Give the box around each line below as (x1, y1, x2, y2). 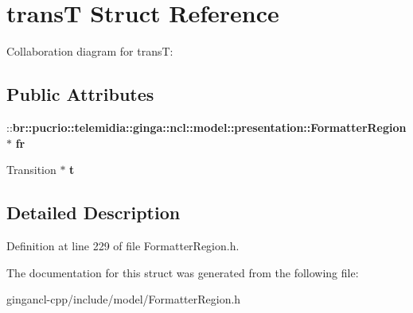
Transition (6, 161, 56, 178)
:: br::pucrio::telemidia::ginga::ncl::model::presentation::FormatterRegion (6, 118, 407, 135)
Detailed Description (6, 200, 181, 225)
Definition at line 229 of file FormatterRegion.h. (6, 237, 240, 253)
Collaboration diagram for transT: (6, 43, 173, 60)
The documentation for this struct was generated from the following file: (6, 264, 359, 280)
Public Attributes (6, 82, 154, 106)
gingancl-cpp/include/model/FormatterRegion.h (6, 291, 241, 307)
